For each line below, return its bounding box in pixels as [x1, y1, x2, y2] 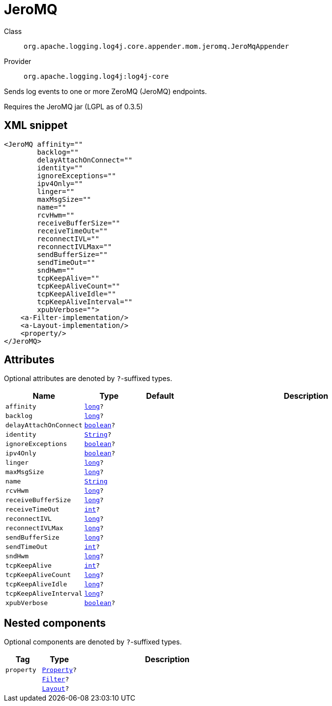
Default [146, 391, 174, 401]
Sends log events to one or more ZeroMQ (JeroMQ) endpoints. [4, 87, 207, 96]
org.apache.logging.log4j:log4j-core [24, 72, 169, 80]
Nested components [4, 616, 106, 629]
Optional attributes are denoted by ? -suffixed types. [4, 374, 172, 383]
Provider [4, 57, 31, 65]
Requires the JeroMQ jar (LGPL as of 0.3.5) [4, 102, 143, 111]
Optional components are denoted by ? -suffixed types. [4, 638, 182, 646]
